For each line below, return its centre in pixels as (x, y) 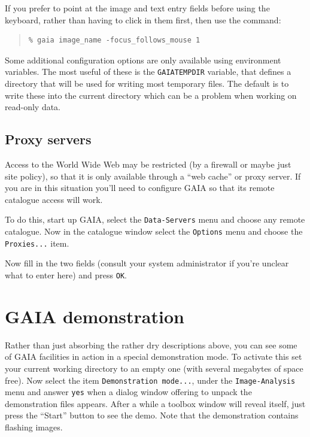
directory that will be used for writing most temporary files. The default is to (147, 84)
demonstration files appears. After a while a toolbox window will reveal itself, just (155, 403)
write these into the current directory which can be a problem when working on (151, 95)
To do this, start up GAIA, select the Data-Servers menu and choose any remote (155, 219)
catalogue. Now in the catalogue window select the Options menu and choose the (154, 231)
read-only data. (33, 107)
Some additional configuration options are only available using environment (143, 60)
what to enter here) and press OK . (66, 274)
